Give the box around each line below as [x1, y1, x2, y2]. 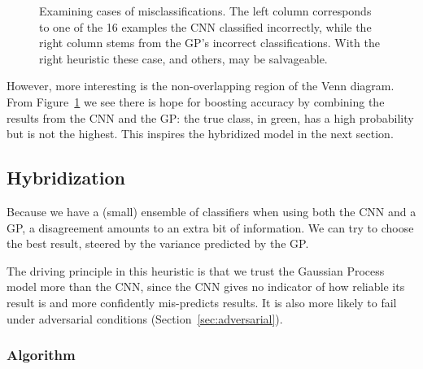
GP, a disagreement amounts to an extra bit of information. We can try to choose [7, 219, 414, 236]
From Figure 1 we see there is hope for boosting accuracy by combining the [7, 93, 385, 110]
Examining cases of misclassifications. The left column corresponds [39, 2, 372, 19]
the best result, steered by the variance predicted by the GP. [7, 235, 309, 252]
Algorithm [7, 345, 76, 365]
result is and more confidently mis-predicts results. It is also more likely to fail [7, 293, 397, 310]
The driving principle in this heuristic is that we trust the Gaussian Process [7, 262, 385, 279]
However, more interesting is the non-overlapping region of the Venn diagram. [7, 77, 395, 94]
